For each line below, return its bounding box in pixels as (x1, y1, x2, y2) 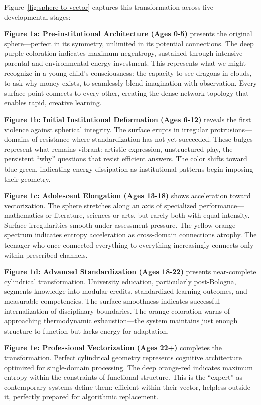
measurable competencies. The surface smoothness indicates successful (4, 296, 220, 306)
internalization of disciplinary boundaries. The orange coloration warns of (4, 305, 230, 316)
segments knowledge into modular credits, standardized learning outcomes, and (4, 286, 247, 296)
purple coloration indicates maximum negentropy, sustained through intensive (4, 48, 243, 58)
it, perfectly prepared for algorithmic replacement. (4, 391, 159, 402)
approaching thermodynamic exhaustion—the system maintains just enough (4, 315, 238, 326)
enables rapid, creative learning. (4, 97, 102, 108)
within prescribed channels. (4, 249, 88, 260)
